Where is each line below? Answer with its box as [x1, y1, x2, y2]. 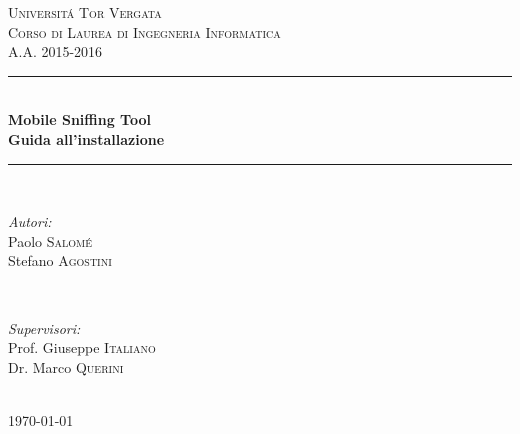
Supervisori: [8, 317, 81, 338]
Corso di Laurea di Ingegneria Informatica [8, 21, 281, 42]
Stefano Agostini [8, 250, 112, 271]
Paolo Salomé [8, 230, 92, 251]
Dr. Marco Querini [8, 356, 124, 377]
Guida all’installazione [8, 128, 165, 149]
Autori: [8, 211, 52, 232]
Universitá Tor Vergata [8, 2, 162, 22]
